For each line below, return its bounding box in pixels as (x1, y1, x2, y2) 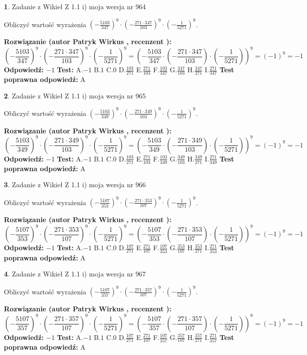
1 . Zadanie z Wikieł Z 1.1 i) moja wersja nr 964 (4, 1, 146, 11)
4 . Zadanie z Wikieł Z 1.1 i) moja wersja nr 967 (4, 269, 146, 279)
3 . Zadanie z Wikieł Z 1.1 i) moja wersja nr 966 (4, 179, 146, 190)
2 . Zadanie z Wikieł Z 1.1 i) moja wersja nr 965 (4, 90, 146, 100)
